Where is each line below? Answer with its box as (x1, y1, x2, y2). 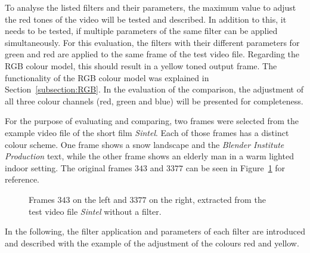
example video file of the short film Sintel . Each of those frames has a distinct (5, 126, 289, 138)
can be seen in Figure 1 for (185, 161, 286, 174)
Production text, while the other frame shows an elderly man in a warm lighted (5, 150, 294, 162)
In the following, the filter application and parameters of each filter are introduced (5, 225, 305, 237)
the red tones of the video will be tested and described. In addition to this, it (5, 13, 287, 25)
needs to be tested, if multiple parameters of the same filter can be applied (5, 24, 278, 37)
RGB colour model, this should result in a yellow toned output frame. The (5, 59, 277, 72)
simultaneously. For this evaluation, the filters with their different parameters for (5, 36, 300, 48)
